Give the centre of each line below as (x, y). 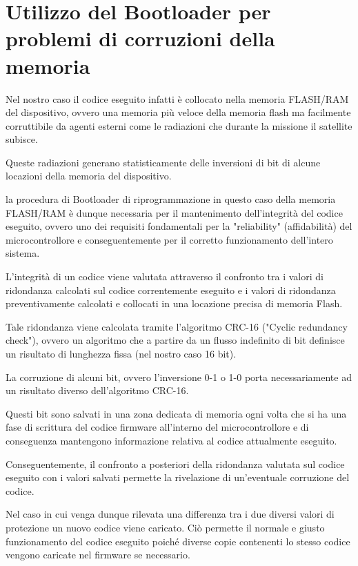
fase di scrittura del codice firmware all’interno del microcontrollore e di (157, 427)
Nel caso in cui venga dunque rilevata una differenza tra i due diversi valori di (170, 514)
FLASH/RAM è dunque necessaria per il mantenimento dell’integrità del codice (174, 212)
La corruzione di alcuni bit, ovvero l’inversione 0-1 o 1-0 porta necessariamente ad (179, 377)
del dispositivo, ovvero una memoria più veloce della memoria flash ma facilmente (178, 112)
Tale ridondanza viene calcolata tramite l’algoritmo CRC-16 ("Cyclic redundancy (177, 326)
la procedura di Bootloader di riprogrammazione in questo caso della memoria (171, 199)
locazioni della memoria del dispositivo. (89, 176)
